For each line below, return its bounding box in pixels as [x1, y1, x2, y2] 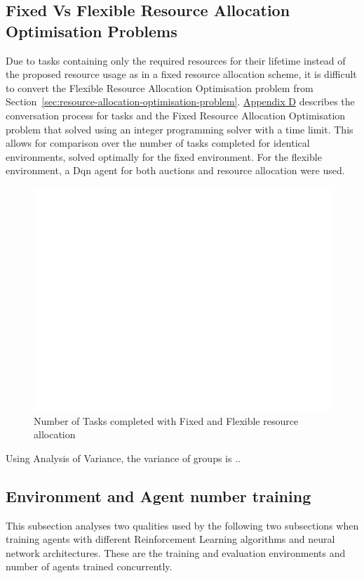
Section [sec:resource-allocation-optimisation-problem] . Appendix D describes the [6, 94, 355, 109]
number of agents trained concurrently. [6, 559, 173, 574]
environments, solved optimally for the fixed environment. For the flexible [6, 149, 322, 164]
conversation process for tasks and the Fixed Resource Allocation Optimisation [6, 107, 346, 122]
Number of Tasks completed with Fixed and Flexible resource [34, 413, 299, 428]
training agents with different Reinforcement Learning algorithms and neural [6, 532, 335, 546]
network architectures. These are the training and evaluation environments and [6, 545, 346, 560]
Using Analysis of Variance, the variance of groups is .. [6, 450, 241, 465]
